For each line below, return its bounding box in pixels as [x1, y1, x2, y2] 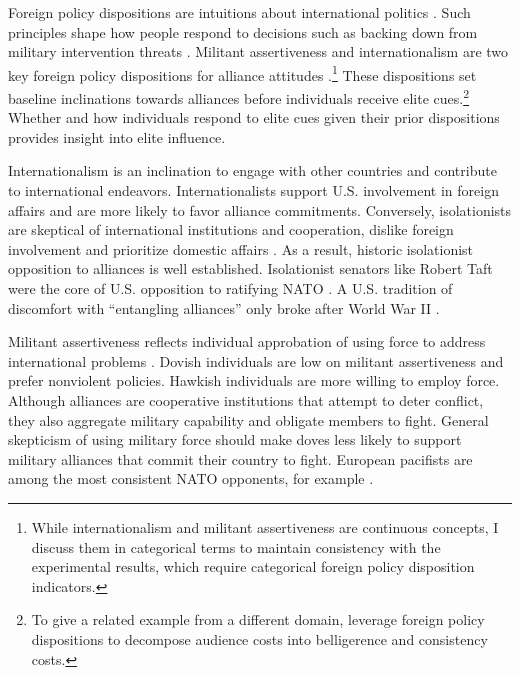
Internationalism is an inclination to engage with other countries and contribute [8, 160, 497, 181]
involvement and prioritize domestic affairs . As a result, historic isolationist [8, 238, 474, 259]
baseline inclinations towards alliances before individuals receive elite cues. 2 [8, 85, 470, 108]
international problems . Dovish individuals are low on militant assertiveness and [8, 350, 504, 371]
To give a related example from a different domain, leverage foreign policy [31, 609, 485, 630]
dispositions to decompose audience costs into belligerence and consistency [31, 628, 488, 649]
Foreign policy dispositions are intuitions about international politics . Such [8, 2, 471, 22]
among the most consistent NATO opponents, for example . [8, 468, 374, 489]
